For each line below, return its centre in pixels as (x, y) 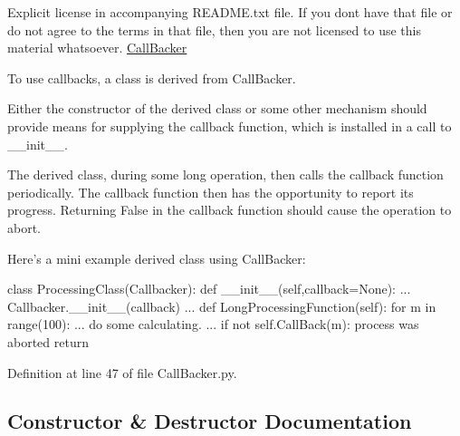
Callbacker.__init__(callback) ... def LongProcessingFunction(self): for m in (222, 306)
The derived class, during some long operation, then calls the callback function (225, 174)
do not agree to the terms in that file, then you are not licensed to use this (214, 29)
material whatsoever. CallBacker (97, 48)
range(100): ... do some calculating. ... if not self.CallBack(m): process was (213, 324)
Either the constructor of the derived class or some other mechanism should (217, 108)
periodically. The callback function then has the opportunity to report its (211, 192)
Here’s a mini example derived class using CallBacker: (157, 258)
